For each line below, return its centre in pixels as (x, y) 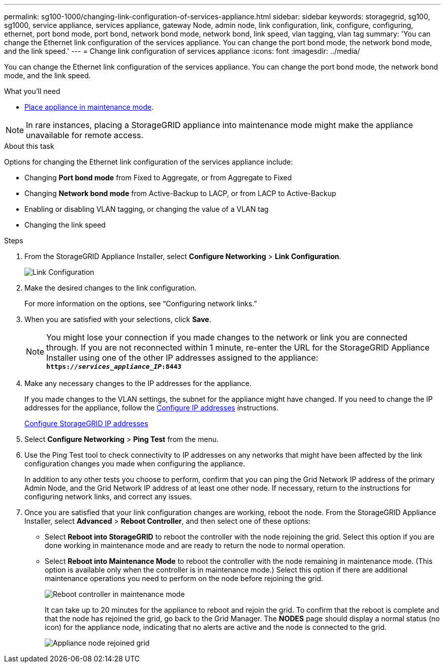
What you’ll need (32, 91)
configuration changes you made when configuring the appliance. (135, 464)
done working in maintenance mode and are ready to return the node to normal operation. (195, 545)
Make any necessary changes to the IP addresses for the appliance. (138, 383)
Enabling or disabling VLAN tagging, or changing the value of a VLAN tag (147, 209)
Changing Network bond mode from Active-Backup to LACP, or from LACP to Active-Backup (180, 193)
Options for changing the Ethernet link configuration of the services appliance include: (149, 162)
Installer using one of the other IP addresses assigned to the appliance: (182, 358)
